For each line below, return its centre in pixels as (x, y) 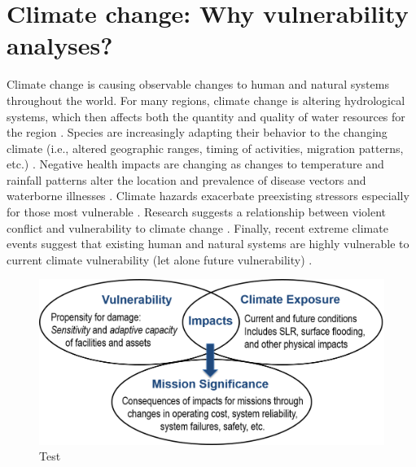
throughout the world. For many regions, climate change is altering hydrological (206, 100)
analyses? (60, 45)
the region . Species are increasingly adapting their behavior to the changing (197, 132)
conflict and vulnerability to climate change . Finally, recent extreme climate (197, 227)
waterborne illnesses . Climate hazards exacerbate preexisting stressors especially (208, 196)
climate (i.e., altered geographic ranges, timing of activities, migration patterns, (205, 148)
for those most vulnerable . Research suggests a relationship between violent (196, 212)
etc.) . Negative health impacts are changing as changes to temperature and (195, 164)
